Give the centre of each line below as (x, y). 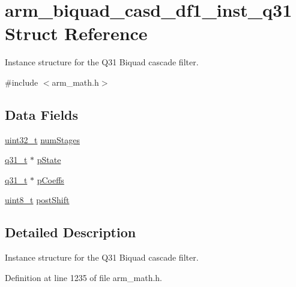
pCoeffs (50, 179)
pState (49, 160)
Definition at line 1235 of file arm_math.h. (83, 277)
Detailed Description (71, 232)
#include (22, 82)
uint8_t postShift (37, 200)
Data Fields (42, 114)
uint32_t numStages (42, 139)
